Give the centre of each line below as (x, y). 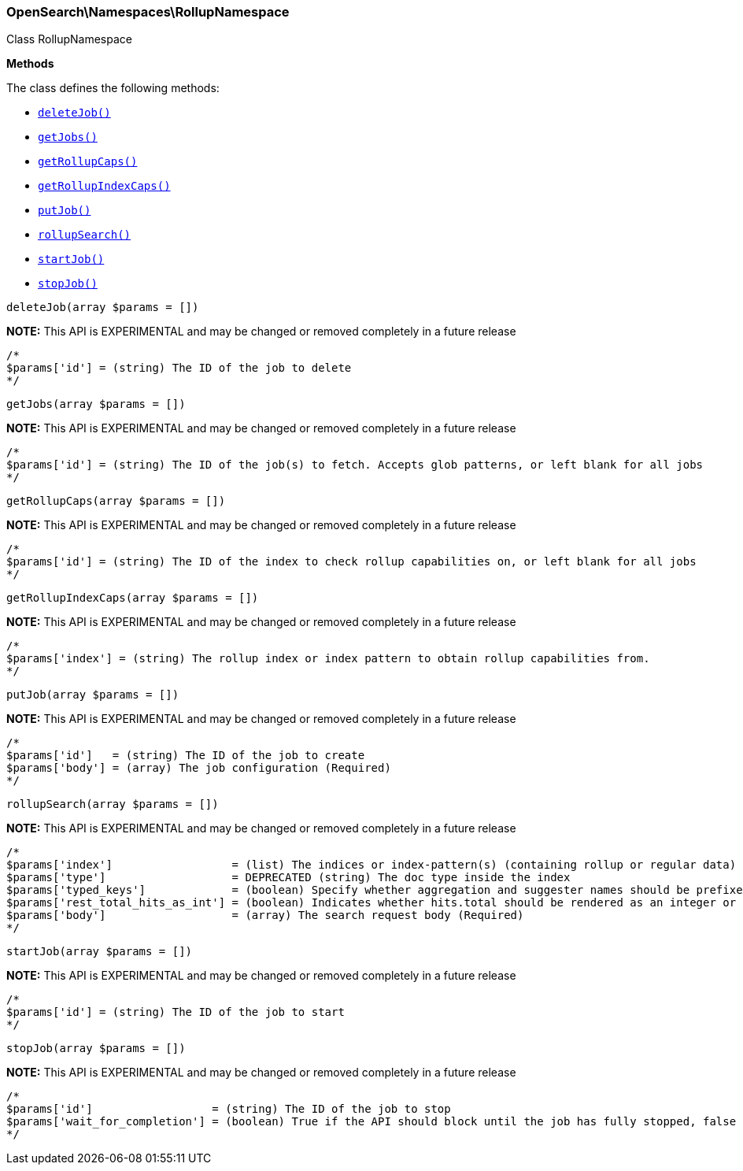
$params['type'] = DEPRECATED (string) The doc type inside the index (288, 878)
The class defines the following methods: (113, 88)
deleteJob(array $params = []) (103, 308)
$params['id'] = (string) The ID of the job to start (176, 1012)
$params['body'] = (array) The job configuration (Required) (199, 768)
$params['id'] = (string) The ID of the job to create (186, 756)
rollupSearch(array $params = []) (113, 804)
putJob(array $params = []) (93, 695)
